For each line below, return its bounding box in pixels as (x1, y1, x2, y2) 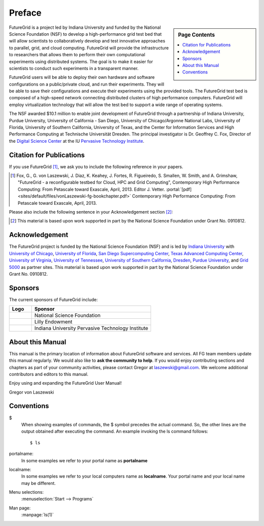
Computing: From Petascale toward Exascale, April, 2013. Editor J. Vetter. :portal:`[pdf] (18, 186, 192, 192)
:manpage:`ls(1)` (21, 512, 54, 518)
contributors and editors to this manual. (9, 371, 88, 377)
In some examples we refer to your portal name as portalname (21, 458, 148, 463)
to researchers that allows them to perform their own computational (9, 52, 145, 58)
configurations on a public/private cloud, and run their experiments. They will (9, 81, 165, 87)
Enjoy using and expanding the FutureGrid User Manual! (9, 380, 122, 386)
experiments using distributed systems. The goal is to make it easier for (9, 59, 154, 65)
